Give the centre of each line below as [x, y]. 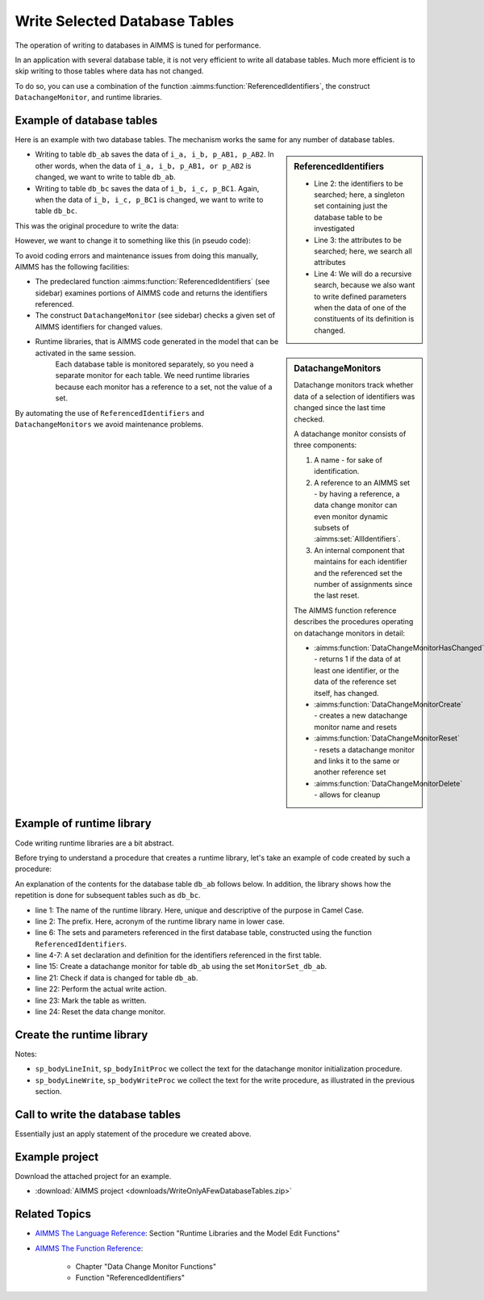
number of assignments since [363, 585]
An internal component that [359, 550]
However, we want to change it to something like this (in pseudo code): [133, 241]
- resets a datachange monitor [365, 749]
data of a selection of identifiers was [355, 396]
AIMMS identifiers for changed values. [99, 326]
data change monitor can [356, 505]
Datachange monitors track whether [354, 385]
